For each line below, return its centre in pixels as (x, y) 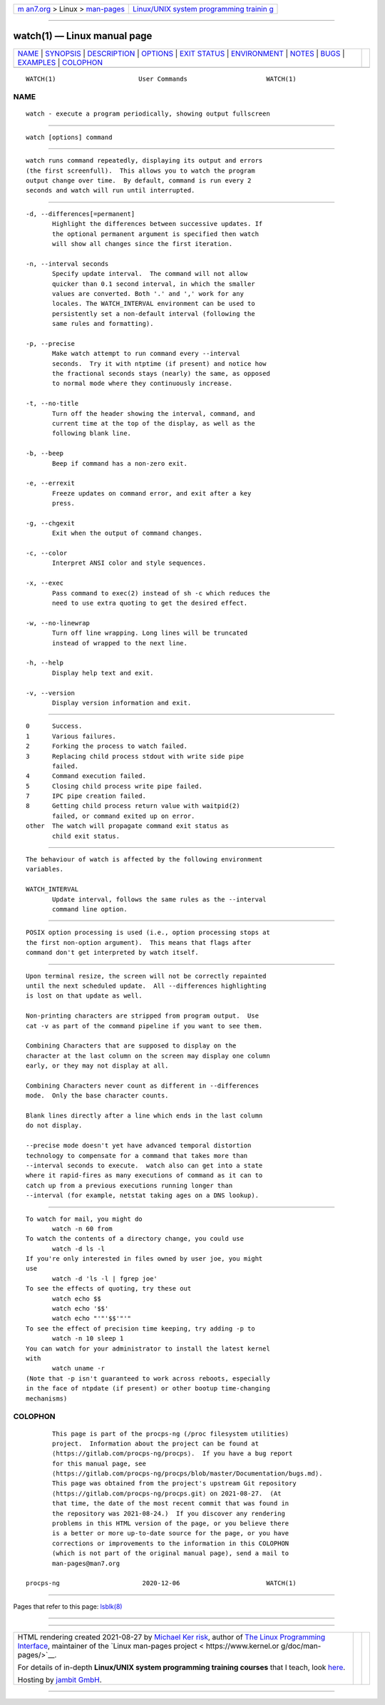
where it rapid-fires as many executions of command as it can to (144, 1176)
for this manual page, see (99, 1463)
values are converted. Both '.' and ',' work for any (148, 293)
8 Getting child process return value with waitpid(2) (133, 806)
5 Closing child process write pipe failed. (114, 786)
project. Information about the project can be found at (156, 1443)
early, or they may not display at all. (97, 1066)
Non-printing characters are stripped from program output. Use (143, 1016)
